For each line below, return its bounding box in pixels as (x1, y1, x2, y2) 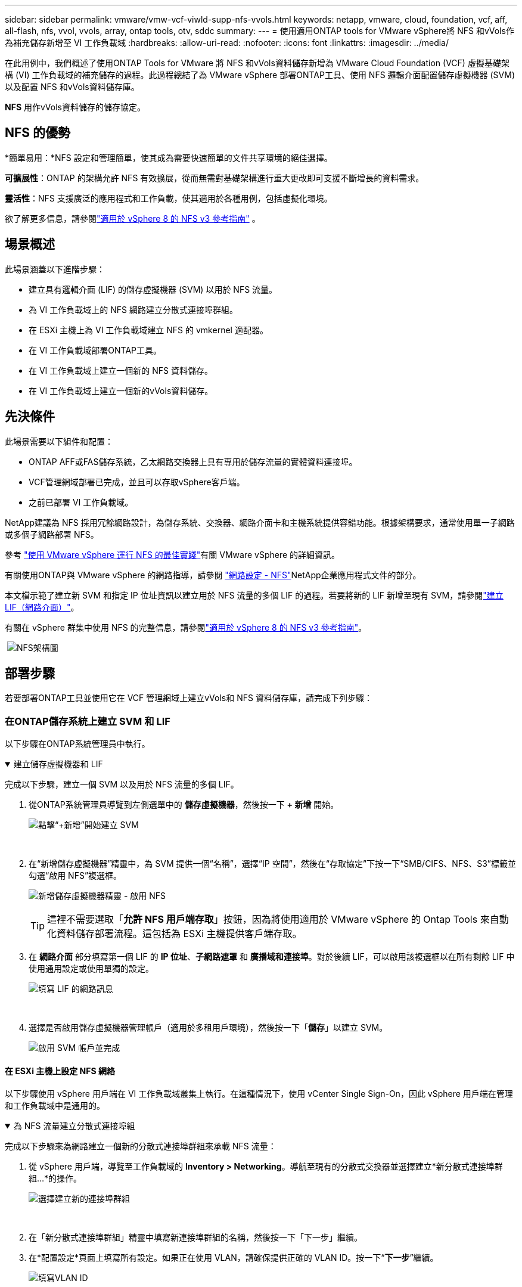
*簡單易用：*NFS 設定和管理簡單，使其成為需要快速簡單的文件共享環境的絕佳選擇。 (5, 152, 333, 163)
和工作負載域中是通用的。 (5, 1100, 105, 1111)
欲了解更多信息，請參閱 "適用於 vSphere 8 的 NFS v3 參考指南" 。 (5, 213, 260, 224)
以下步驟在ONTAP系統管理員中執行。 (5, 739, 150, 749)
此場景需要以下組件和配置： (5, 436, 113, 446)
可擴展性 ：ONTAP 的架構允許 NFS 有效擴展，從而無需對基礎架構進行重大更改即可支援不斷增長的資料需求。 (5, 172, 424, 183)
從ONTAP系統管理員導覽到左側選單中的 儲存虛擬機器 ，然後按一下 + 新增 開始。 (29, 799, 339, 810)
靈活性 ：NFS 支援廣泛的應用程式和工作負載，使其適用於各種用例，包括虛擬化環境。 (5, 193, 333, 203)
